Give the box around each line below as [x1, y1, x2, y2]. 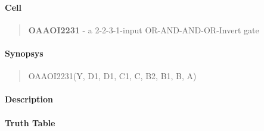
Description [5, 93, 54, 105]
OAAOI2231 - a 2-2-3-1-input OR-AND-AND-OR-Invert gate [28, 23, 259, 36]
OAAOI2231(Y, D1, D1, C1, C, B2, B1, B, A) [28, 70, 197, 82]
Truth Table [5, 116, 55, 129]
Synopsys [5, 46, 44, 59]
